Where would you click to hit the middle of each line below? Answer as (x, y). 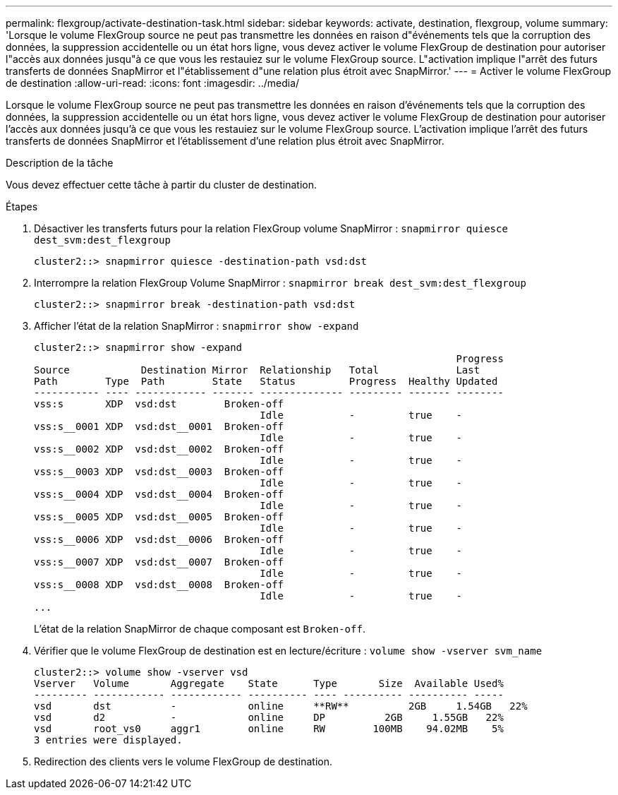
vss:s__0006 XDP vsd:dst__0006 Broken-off (159, 539)
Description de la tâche (60, 163)
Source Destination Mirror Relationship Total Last (257, 370)
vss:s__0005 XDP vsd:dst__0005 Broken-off (159, 517)
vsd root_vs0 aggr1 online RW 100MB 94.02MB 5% (269, 729)
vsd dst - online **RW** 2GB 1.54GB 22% (281, 706)
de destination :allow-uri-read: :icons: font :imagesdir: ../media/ (153, 83)
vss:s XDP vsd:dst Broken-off (159, 404)
